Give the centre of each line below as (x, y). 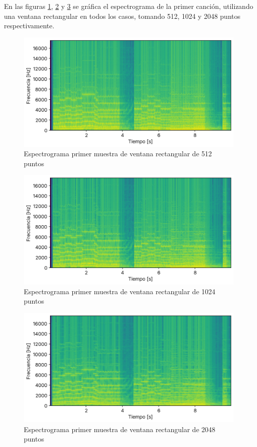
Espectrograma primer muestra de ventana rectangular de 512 (118, 154)
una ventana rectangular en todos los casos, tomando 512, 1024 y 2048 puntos (122, 16)
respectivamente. (29, 26)
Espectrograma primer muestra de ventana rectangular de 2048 (120, 429)
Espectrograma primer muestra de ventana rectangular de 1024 (120, 291)
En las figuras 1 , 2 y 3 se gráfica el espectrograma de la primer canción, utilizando (129, 6)
